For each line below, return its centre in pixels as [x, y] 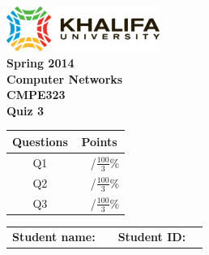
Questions [40, 141]
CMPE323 [36, 95]
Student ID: [152, 237]
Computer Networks [65, 78]
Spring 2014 [41, 63]
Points [99, 141]
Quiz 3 [26, 110]
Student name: [54, 237]
